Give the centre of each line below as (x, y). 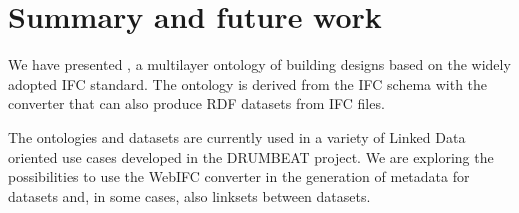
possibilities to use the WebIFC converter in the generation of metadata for (239, 176)
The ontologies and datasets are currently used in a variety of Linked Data (237, 136)
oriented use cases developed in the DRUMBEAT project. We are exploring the (251, 156)
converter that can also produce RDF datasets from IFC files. (196, 103)
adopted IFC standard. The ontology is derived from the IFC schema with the (248, 83)
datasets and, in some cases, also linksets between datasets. (189, 195)
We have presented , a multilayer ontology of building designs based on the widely (259, 64)
